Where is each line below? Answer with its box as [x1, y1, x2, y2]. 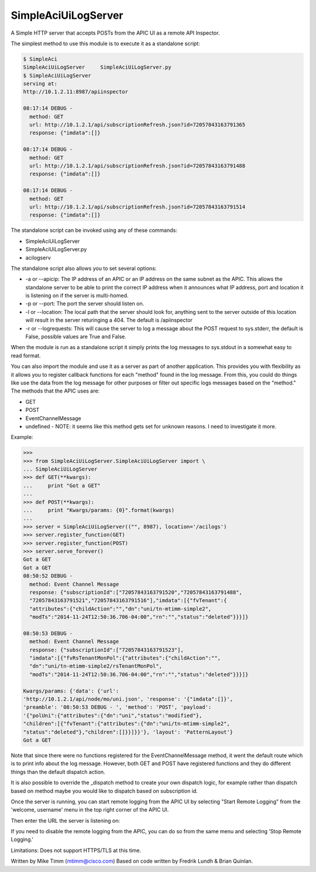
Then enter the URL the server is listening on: [11, 817, 120, 824]
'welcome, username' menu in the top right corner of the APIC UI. [11, 806, 169, 813]
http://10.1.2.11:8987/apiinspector [23, 89, 129, 95]
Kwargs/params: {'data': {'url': [23, 687, 119, 694]
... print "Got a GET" [23, 482, 101, 489]
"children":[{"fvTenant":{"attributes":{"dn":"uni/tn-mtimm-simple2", [23, 721, 231, 727]
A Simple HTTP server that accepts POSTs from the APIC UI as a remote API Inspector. [11, 29, 220, 36]
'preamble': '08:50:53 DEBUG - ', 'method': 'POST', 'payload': [23, 704, 212, 711]
